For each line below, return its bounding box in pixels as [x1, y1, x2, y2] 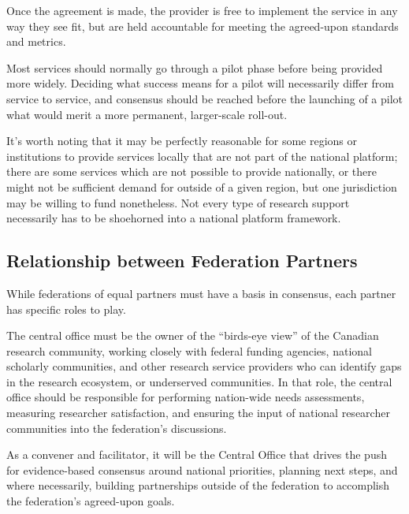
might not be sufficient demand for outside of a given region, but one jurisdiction [6, 178, 397, 195]
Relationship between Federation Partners [6, 248, 358, 273]
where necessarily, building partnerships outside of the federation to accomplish [6, 477, 390, 494]
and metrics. [6, 33, 66, 50]
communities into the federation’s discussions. [6, 419, 227, 436]
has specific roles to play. [6, 300, 126, 317]
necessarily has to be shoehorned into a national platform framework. [6, 210, 341, 226]
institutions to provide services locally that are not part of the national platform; [6, 147, 398, 164]
